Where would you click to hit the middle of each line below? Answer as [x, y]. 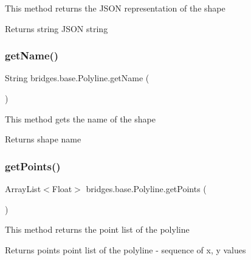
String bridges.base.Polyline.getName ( [77, 78]
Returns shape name [43, 139]
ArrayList [23, 188]
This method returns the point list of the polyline [97, 229]
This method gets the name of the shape [80, 118]
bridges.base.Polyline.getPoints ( [146, 188]
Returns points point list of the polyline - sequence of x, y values [125, 249]
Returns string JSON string [57, 28]
